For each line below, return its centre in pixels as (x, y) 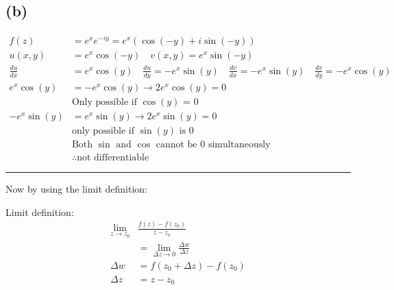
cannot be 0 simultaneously (213, 144)
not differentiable (113, 157)
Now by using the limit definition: (76, 188)
